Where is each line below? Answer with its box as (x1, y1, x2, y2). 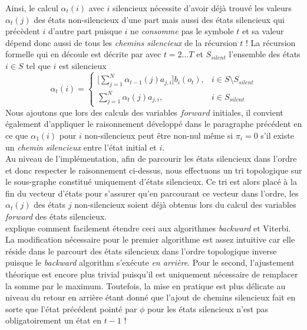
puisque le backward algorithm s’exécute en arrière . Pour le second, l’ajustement (5, 256, 295, 269)
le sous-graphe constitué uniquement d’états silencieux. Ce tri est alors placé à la (5, 175, 297, 188)
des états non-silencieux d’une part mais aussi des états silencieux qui (34, 13, 285, 25)
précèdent (5, 25, 40, 37)
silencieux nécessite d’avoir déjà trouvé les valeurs (113, 2, 292, 14)
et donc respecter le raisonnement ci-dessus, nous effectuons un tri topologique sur (5, 164, 302, 176)
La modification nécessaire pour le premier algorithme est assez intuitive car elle (5, 233, 295, 246)
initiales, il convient (213, 106, 283, 118)
